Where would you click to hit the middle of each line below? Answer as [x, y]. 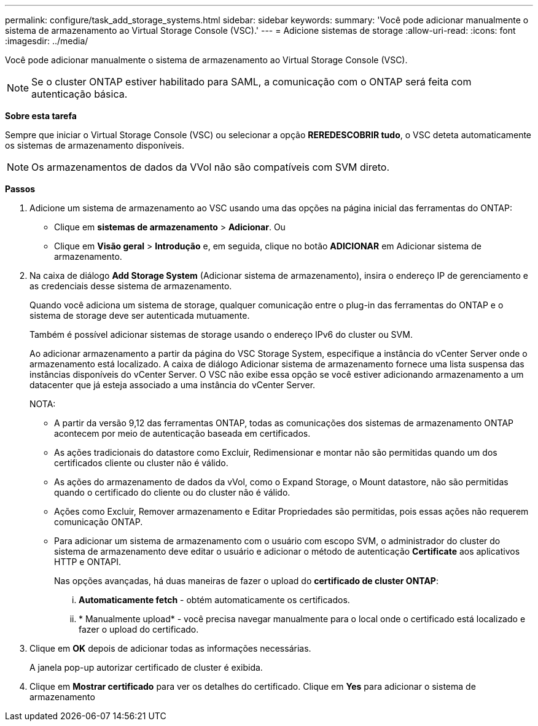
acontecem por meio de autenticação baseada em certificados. [182, 433]
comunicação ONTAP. [99, 522]
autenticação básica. [80, 94]
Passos [20, 189]
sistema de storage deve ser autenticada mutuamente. [140, 315]
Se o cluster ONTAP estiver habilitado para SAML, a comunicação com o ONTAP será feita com [251, 82]
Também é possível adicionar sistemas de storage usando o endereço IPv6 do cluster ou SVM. [221, 334]
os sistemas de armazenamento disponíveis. [95, 145]
